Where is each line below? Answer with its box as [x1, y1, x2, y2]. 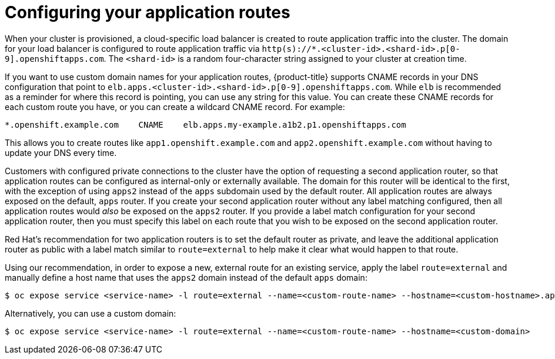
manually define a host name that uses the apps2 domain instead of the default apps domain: [5, 272, 367, 282]
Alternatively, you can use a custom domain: [5, 308, 176, 318]
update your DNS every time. [5, 147, 117, 158]
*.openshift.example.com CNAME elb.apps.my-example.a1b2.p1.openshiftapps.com [5, 119, 406, 129]
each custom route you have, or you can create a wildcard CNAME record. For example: [5, 101, 345, 112]
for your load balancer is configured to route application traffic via [5, 43, 260, 54]
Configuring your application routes [5, 2, 290, 22]
